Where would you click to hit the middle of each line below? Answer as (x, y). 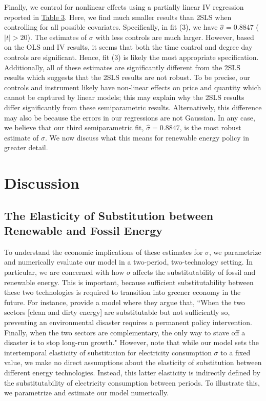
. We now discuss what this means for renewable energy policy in (147, 137)
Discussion (42, 183)
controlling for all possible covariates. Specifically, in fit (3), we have (111, 27)
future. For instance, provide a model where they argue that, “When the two (125, 302)
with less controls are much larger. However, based (175, 37)
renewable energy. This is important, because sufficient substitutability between (129, 282)
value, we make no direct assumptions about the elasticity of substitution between (133, 362)
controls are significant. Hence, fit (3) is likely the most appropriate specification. (131, 57)
